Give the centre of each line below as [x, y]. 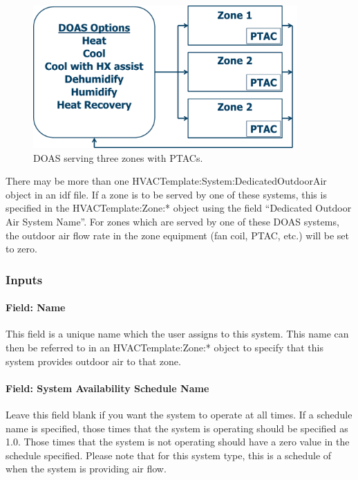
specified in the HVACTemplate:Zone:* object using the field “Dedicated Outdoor [179, 208]
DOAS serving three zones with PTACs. [118, 157]
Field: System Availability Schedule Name [107, 388]
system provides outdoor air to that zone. [93, 361]
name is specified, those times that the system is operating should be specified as [177, 428]
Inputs [24, 279]
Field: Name [36, 307]
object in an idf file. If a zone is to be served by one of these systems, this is [166, 194]
